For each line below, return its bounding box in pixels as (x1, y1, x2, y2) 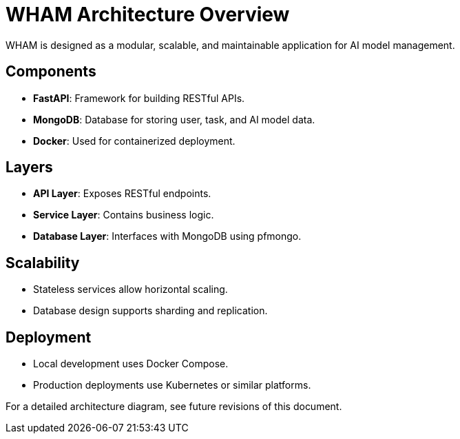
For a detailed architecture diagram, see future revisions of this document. (6, 400, 342, 413)
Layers (6, 159, 53, 176)
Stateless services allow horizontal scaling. (33, 283, 228, 296)
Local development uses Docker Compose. (33, 358, 229, 370)
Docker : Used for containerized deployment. (33, 134, 236, 147)
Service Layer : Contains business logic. (33, 209, 214, 221)
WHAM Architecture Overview (6, 3, 290, 26)
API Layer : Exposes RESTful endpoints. (33, 187, 211, 200)
